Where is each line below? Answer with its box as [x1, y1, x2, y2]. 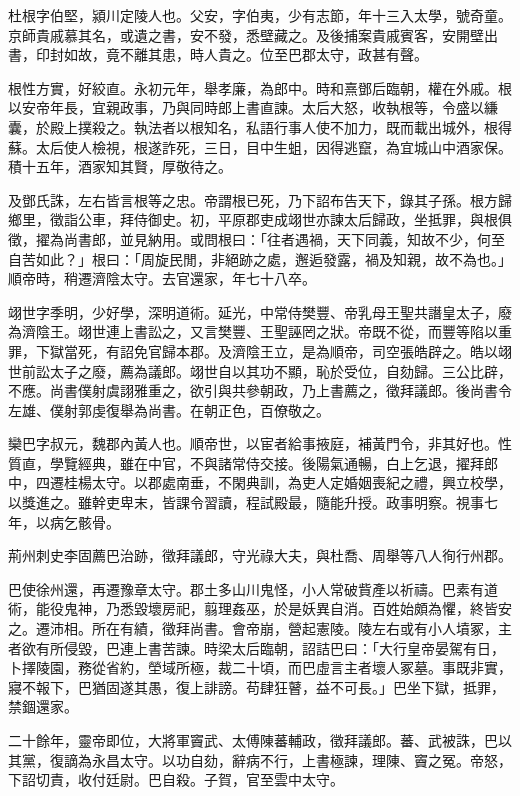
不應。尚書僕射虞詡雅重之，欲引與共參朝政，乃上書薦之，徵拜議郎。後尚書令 [8, 380, 512, 401]
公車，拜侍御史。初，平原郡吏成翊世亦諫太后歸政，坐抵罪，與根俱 [77, 209, 512, 230]
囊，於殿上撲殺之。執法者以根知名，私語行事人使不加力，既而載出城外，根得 [8, 116, 512, 137]
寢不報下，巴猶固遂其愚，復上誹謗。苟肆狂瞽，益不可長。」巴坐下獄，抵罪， [8, 676, 505, 697]
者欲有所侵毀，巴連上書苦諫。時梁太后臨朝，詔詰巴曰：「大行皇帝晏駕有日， [8, 637, 505, 658]
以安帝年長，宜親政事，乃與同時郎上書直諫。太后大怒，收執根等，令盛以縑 [8, 97, 498, 118]
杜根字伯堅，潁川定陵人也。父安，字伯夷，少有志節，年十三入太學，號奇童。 [8, 5, 512, 25]
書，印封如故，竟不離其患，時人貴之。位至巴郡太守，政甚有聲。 [8, 44, 428, 65]
